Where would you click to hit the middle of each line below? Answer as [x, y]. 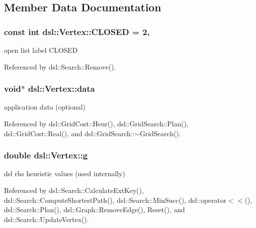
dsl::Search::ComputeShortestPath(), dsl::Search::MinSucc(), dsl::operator [115, 200]
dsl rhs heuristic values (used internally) [65, 173]
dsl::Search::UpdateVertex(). [46, 219]
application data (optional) [45, 107]
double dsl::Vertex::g [46, 155]
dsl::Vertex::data [61, 89]
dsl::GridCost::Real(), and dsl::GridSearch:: [69, 133]
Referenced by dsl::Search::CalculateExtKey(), [74, 190]
